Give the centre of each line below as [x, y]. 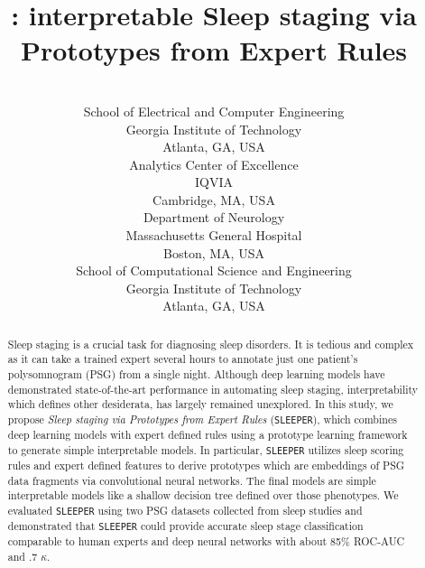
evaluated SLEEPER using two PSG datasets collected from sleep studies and [185, 511]
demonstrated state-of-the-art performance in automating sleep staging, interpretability [213, 389]
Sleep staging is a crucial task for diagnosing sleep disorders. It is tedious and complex [211, 344]
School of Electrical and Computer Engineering [214, 111]
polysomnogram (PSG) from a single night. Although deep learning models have [196, 374]
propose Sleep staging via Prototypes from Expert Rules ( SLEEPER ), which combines [202, 419]
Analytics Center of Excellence [214, 164]
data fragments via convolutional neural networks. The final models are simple [192, 480]
